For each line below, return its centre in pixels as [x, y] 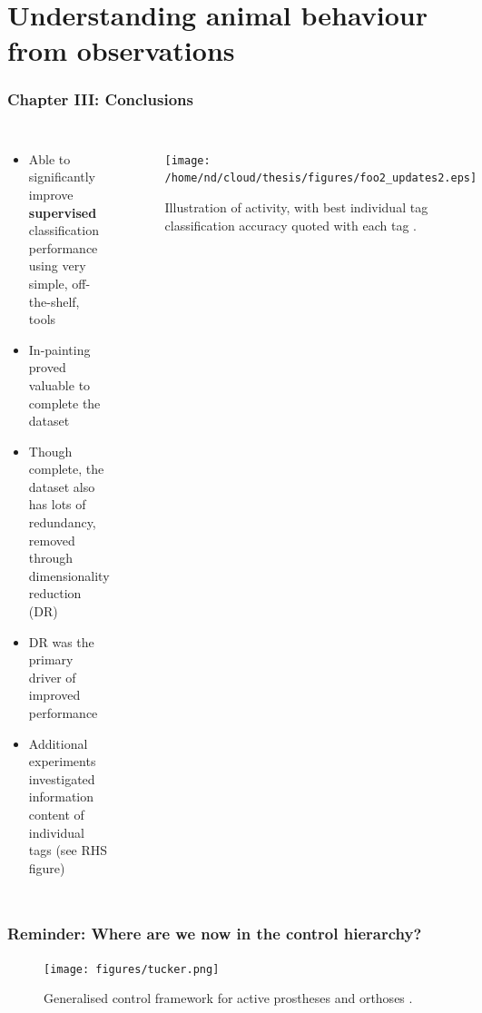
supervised [63, 212]
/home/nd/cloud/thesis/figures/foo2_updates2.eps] [321, 178]
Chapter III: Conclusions [100, 99]
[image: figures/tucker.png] [132, 969]
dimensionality [69, 575]
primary [51, 659]
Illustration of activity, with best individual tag [296, 207]
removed [52, 540]
